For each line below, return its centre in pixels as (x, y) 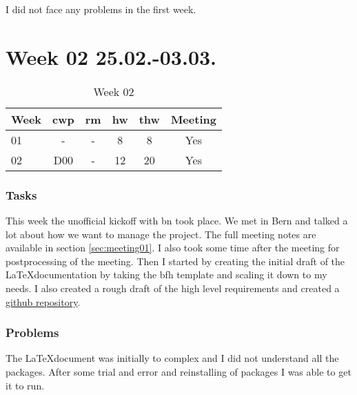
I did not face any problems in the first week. (101, 9)
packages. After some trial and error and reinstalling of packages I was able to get (178, 371)
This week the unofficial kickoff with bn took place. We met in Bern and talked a (177, 220)
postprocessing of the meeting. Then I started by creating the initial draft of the (175, 261)
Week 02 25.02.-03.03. (111, 56)
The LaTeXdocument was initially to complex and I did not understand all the (172, 358)
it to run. (25, 385)
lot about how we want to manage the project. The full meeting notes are (161, 234)
